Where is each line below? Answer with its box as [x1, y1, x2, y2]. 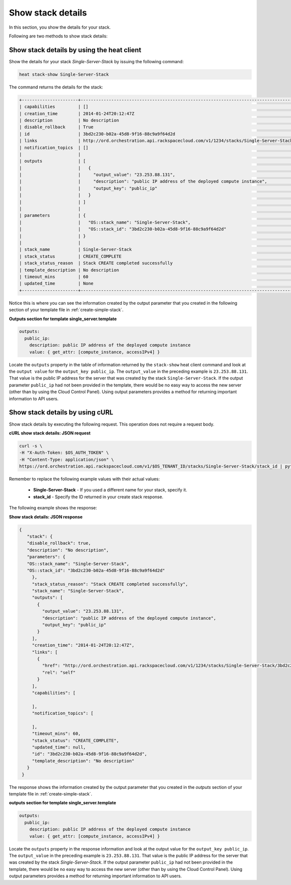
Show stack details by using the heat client [9, 46, 142, 54]
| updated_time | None [19, 281, 94, 286]
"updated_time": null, [32, 745, 86, 750]
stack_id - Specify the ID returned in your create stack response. [33, 494, 163, 500]
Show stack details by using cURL [9, 408, 113, 416]
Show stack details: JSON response [9, 514, 83, 520]
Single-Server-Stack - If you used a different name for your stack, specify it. [33, 487, 188, 493]
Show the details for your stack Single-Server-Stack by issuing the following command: [9, 58, 184, 64]
